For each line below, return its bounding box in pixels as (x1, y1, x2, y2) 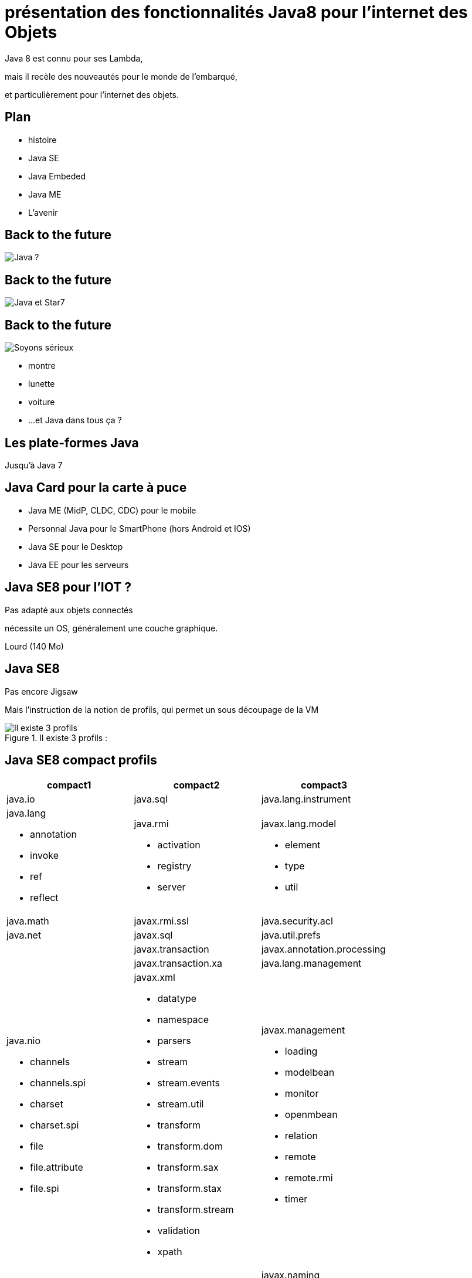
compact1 (46, 779, 91, 791)
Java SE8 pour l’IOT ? (5, 580, 131, 595)
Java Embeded (28, 171, 86, 181)
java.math (6, 915, 49, 927)
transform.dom (157, 1140, 223, 1153)
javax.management (261, 1024, 345, 1036)
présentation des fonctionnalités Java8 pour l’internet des (5, 2, 468, 22)
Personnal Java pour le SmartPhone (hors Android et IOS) (28, 523, 251, 533)
